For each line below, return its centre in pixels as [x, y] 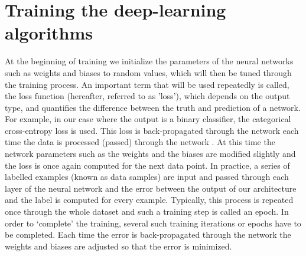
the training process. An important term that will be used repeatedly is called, [147, 84]
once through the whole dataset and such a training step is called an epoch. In [147, 211]
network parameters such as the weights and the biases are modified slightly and [150, 154]
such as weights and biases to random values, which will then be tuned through [148, 72]
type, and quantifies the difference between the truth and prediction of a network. [153, 107]
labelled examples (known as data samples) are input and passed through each [147, 177]
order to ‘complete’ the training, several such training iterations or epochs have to [153, 223]
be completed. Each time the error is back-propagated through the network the [148, 234]
